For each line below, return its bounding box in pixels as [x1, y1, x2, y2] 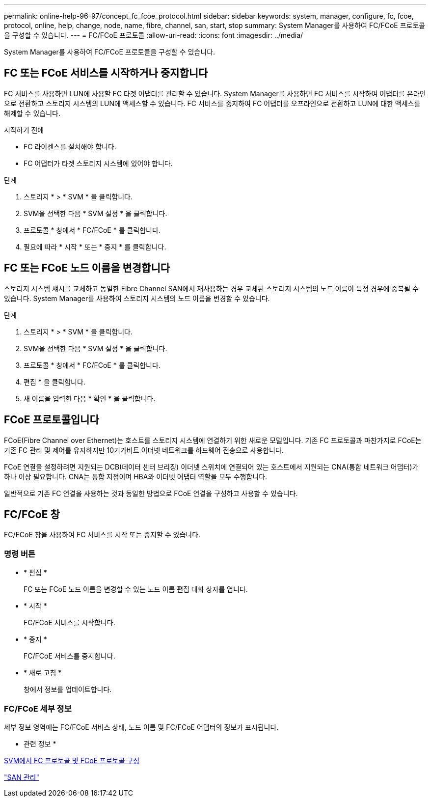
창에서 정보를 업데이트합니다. [24, 685, 112, 694]
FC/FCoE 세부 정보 [4, 703, 72, 714]
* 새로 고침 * [24, 668, 62, 677]
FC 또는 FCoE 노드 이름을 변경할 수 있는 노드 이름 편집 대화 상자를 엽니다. [24, 585, 248, 594]
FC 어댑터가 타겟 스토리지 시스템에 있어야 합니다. [24, 159, 173, 167]
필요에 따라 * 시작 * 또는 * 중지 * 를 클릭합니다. [24, 242, 166, 251]
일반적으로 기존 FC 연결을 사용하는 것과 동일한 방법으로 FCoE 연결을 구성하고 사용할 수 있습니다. [4, 489, 298, 497]
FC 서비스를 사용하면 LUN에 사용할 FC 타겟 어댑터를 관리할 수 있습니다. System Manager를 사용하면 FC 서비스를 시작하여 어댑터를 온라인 [4, 89, 426, 98]
